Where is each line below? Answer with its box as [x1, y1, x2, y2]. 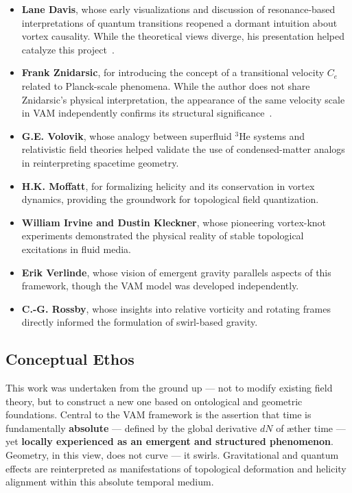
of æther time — [276, 420, 346, 435]
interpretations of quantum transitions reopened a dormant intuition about [21, 15, 338, 29]
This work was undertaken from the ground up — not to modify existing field [5, 381, 333, 395]
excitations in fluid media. [21, 241, 131, 256]
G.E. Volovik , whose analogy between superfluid [21, 128, 232, 143]
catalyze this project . [21, 42, 115, 56]
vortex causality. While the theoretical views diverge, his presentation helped [21, 29, 345, 43]
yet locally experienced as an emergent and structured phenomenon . [5, 434, 333, 448]
